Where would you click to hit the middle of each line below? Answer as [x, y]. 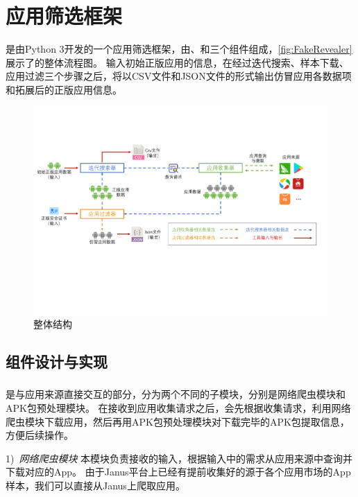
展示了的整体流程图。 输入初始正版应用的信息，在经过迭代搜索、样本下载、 [177, 62]
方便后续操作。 [40, 435]
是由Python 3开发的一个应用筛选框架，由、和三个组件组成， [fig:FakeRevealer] [179, 49]
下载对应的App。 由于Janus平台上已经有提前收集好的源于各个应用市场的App [178, 472]
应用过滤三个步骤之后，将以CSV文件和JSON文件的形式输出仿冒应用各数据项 [179, 76]
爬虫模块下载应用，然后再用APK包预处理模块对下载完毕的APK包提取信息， [178, 421]
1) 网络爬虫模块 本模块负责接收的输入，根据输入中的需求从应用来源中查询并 [179, 458]
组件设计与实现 [57, 361]
